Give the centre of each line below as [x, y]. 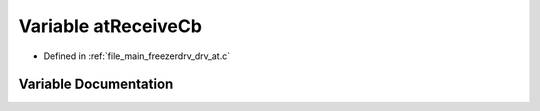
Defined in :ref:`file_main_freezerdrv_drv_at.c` [136, 56]
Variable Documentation [96, 84]
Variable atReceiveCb [110, 26]
